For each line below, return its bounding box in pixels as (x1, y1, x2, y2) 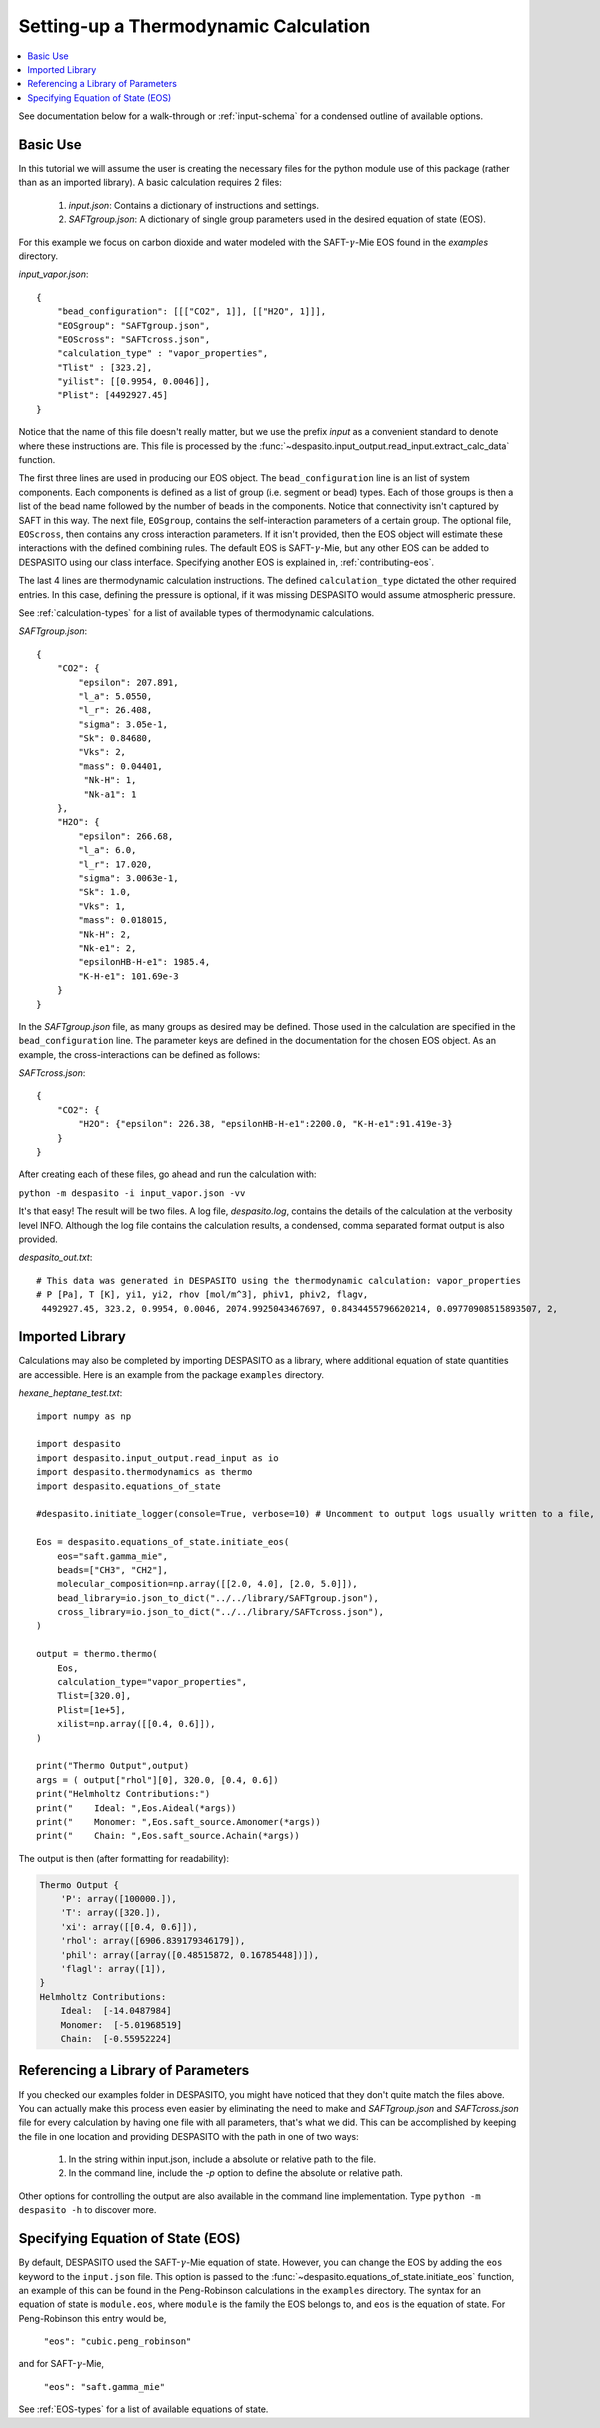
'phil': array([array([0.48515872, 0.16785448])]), (60, 1949, 320, 1960)
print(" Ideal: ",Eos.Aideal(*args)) (36, 1802, 237, 1814)
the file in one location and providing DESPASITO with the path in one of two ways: (18, 2130, 359, 2142)
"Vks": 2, (78, 746, 127, 758)
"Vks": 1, (78, 900, 127, 912)
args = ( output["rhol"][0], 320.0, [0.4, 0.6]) (36, 1774, 279, 1785)
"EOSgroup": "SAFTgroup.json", (56, 320, 211, 331)
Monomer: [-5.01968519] (60, 2019, 183, 2030)
